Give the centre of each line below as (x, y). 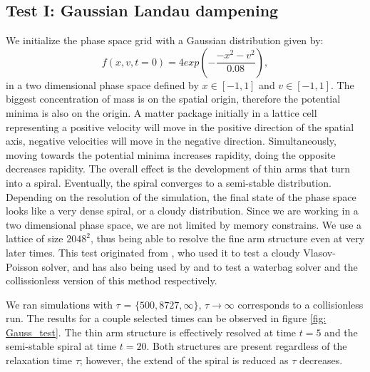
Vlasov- (319, 252)
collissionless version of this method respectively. (112, 280)
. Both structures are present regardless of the (247, 346)
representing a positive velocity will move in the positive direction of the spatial (180, 126)
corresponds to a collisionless (300, 304)
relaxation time (39, 360)
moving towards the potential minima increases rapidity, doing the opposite (171, 154)
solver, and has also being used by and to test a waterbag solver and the (200, 266)
